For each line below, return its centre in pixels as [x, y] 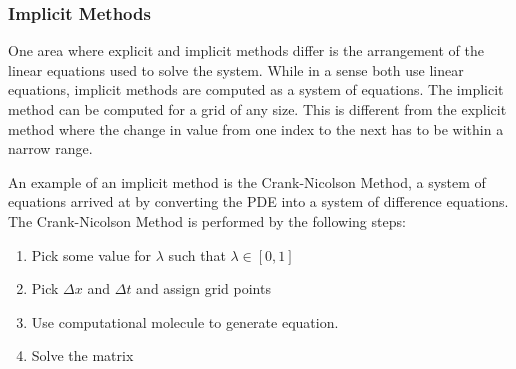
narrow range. [50, 148]
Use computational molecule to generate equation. [185, 321]
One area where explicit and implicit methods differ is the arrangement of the [246, 50]
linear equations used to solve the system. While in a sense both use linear [236, 69]
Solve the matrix [82, 355]
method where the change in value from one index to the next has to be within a [256, 128]
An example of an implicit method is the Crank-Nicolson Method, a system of [247, 181]
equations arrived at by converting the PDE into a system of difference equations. [258, 201]
